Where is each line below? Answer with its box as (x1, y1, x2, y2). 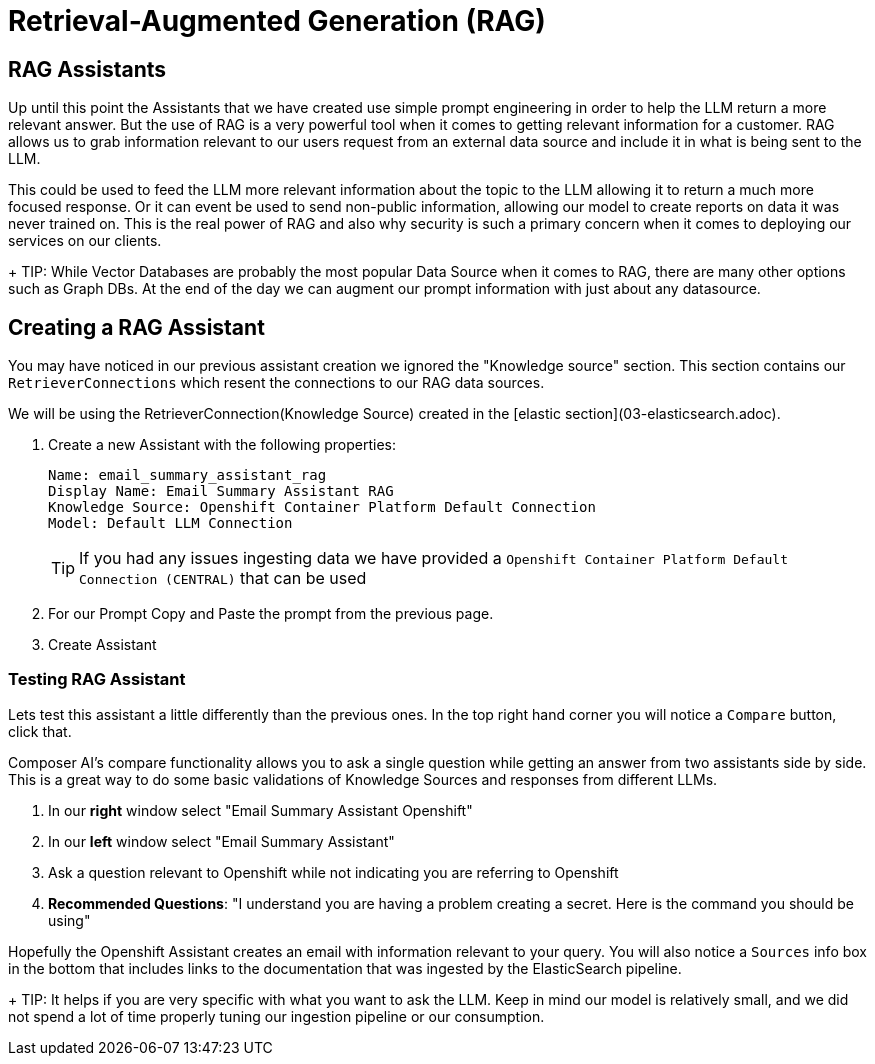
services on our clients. (8, 232, 162, 250)
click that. (8, 722, 72, 740)
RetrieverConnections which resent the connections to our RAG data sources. (8, 374, 545, 392)
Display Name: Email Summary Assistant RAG (48, 483, 394, 500)
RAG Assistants (8, 56, 167, 82)
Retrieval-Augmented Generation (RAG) (8, 4, 546, 38)
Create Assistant (48, 636, 157, 654)
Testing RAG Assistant (8, 669, 186, 690)
